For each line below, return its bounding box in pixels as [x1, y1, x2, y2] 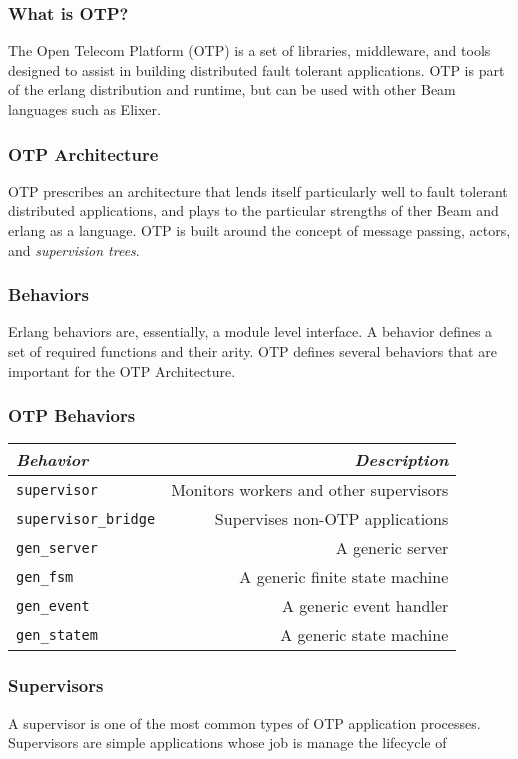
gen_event [16, 597, 90, 614]
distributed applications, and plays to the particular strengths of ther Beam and [8, 200, 499, 221]
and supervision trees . [8, 239, 140, 260]
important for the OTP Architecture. [8, 360, 236, 381]
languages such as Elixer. [8, 99, 161, 119]
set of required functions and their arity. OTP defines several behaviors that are [8, 341, 497, 361]
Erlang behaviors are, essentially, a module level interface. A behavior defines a [8, 321, 493, 342]
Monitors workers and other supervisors [171, 478, 449, 502]
